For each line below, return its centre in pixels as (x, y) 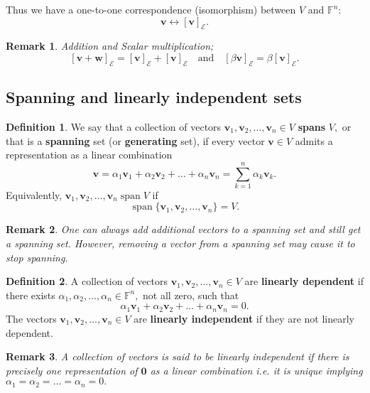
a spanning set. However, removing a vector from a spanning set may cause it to (180, 243)
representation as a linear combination (89, 155)
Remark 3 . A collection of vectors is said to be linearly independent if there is (178, 356)
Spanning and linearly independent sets (154, 97)
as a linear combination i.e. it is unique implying (256, 370)
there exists (31, 295)
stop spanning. (37, 257)
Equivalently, (34, 194)
